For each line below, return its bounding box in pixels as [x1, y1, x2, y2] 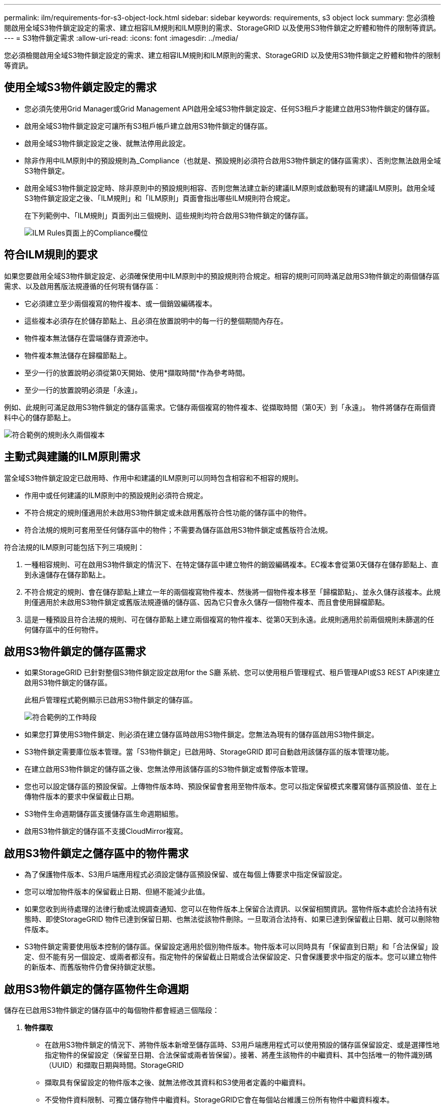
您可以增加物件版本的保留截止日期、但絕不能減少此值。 [24, 887, 209, 896]
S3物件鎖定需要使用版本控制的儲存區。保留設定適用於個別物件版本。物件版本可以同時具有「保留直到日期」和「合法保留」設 [24, 942, 439, 951]
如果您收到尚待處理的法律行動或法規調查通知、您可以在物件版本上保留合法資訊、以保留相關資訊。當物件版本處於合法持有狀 [24, 905, 437, 914]
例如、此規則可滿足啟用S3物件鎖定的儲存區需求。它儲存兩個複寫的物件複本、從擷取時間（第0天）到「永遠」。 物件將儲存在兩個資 [4, 402, 436, 412]
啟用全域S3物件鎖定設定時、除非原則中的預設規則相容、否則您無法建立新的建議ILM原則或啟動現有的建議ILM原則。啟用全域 [24, 183, 435, 192]
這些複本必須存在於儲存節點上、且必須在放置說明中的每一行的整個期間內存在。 [24, 316, 288, 325]
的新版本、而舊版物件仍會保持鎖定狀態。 [24, 963, 160, 972]
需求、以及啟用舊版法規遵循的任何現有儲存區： [4, 281, 161, 290]
